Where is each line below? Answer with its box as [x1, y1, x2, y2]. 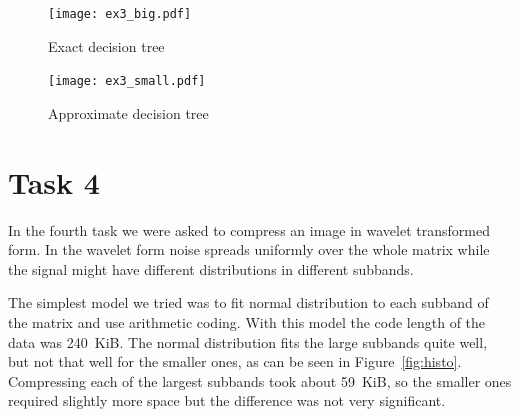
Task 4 [8, 161, 100, 202]
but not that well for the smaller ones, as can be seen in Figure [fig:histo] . [8, 351, 462, 372]
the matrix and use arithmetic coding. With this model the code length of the [8, 312, 486, 332]
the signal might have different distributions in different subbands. [8, 258, 414, 279]
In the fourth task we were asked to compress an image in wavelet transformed [8, 219, 490, 240]
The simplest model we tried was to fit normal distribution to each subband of [8, 292, 489, 313]
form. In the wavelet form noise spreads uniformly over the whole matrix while [8, 239, 490, 260]
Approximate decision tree [48, 102, 209, 123]
